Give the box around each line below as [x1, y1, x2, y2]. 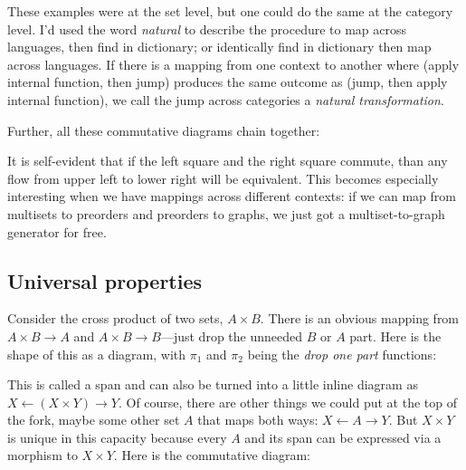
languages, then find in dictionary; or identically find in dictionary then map [7, 37, 432, 56]
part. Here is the [349, 326, 442, 345]
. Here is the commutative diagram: [113, 446, 310, 465]
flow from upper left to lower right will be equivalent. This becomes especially [7, 168, 439, 187]
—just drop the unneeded [160, 326, 303, 345]
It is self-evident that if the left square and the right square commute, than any [7, 151, 448, 170]
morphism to [7, 446, 78, 465]
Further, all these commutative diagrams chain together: [7, 120, 320, 139]
